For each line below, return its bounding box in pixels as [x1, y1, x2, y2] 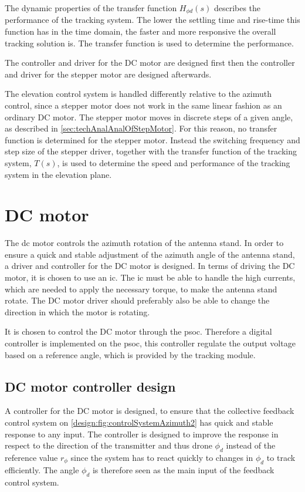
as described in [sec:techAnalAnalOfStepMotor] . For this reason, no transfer [5, 122, 277, 134]
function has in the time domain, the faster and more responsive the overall [5, 25, 276, 38]
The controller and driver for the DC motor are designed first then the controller [5, 56, 295, 69]
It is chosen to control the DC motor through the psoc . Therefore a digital [5, 325, 272, 338]
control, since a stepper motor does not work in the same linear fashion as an [5, 99, 282, 112]
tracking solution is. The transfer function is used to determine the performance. [5, 36, 294, 49]
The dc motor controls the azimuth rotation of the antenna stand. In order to [5, 237, 284, 249]
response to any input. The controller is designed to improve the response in [5, 427, 279, 440]
